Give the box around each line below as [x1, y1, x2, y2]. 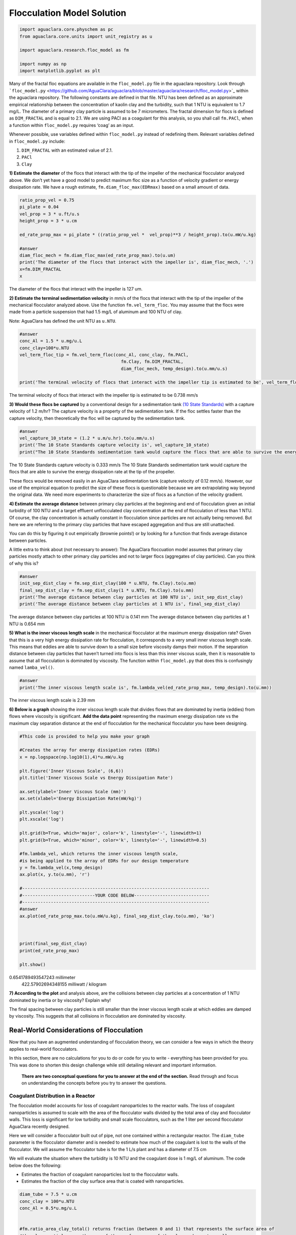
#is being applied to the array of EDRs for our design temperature [19, 858, 189, 864]
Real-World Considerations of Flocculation [9, 1026, 143, 1034]
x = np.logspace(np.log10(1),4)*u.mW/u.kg [19, 754, 124, 760]
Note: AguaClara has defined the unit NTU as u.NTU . [9, 318, 116, 324]
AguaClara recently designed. [9, 1123, 70, 1129]
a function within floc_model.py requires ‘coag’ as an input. [9, 122, 134, 128]
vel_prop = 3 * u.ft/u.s [19, 211, 80, 217]
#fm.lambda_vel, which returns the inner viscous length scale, [19, 851, 179, 857]
